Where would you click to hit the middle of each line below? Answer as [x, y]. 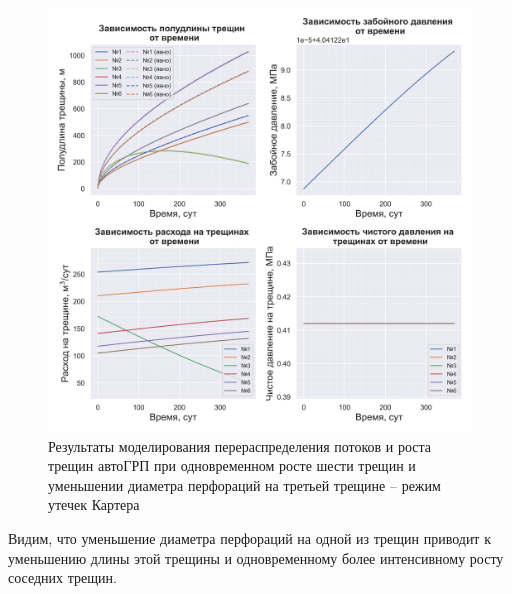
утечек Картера [94, 504]
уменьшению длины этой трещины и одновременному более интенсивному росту [256, 557]
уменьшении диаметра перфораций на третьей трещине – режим [244, 484]
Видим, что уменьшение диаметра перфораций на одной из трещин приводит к [249, 537]
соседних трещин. [62, 577]
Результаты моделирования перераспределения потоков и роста [240, 445]
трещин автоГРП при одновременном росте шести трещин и [232, 465]
